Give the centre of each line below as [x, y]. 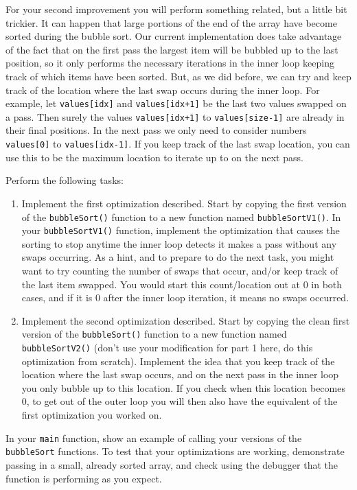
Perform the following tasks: [65, 180]
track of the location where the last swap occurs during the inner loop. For [163, 90]
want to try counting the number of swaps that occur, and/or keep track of [180, 270]
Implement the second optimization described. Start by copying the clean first [186, 320]
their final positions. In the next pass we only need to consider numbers [156, 130]
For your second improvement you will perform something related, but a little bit [176, 9]
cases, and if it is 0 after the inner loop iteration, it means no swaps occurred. [185, 297]
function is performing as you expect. [84, 478]
